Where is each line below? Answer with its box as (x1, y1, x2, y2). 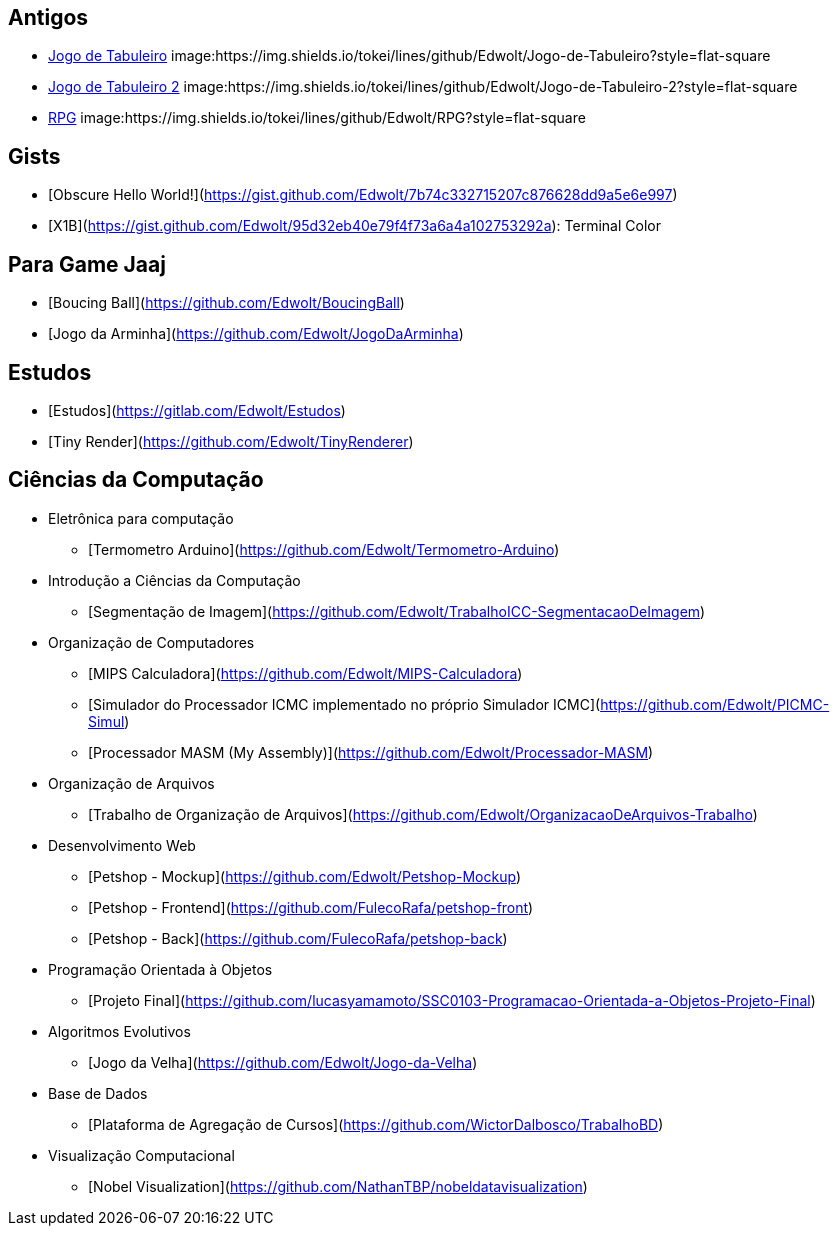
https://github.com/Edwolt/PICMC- (600, 695, 830, 713)
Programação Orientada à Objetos (48, 960, 273, 978)
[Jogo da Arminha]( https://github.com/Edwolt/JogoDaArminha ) (48, 325, 464, 343)
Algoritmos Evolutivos (48, 1022, 191, 1040)
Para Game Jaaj (8, 251, 166, 277)
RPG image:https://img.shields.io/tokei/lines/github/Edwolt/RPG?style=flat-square (48, 109, 586, 127)
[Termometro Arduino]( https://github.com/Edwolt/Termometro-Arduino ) (88, 540, 560, 558)
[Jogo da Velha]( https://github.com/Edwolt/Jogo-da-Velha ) (88, 1053, 478, 1071)
